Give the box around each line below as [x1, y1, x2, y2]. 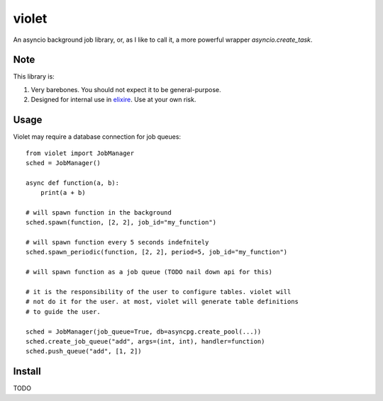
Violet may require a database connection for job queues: [13, 132, 181, 141]
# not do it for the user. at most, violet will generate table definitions [26, 298, 299, 306]
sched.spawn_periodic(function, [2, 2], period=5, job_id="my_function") [26, 248, 288, 256]
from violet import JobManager [26, 149, 135, 157]
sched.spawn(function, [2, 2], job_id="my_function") [26, 218, 216, 227]
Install [13, 366, 42, 378]
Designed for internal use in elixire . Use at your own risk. [30, 96, 196, 104]
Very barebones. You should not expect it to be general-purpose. [30, 85, 221, 94]
